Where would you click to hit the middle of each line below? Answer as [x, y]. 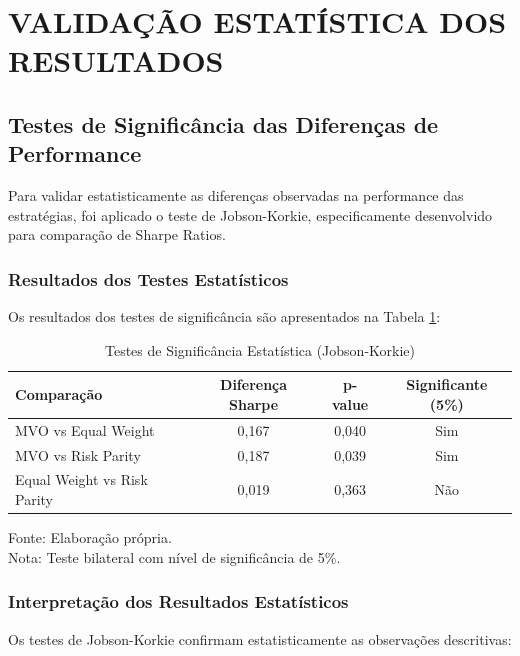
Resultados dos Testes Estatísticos [148, 278]
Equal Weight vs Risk [81, 479]
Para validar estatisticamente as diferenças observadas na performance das [236, 195]
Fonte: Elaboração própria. [90, 537]
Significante [447, 384]
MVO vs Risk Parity [78, 454]
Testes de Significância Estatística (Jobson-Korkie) [260, 349]
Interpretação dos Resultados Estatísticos [178, 601]
